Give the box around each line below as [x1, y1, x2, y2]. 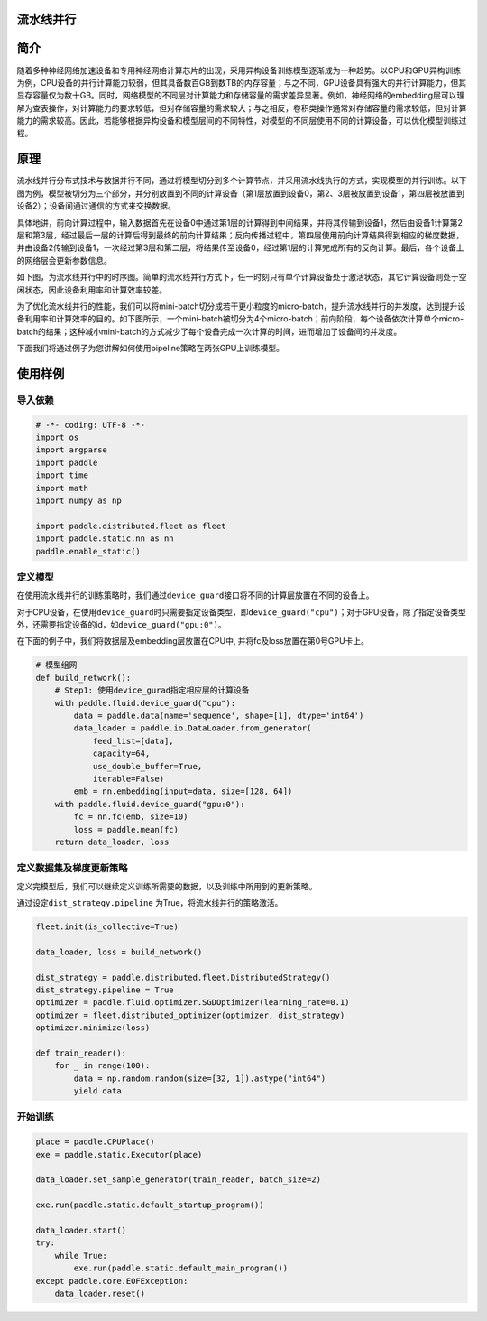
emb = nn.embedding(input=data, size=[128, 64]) [73, 786, 293, 796]
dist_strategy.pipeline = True [35, 984, 175, 995]
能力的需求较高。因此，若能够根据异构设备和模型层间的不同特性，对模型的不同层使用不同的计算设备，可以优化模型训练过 [16, 116, 467, 126]
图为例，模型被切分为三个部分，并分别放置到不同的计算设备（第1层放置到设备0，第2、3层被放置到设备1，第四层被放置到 [16, 188, 464, 199]
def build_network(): [35, 673, 132, 683]
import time [35, 470, 89, 480]
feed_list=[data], [92, 736, 175, 746]
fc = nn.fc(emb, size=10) [73, 812, 188, 822]
